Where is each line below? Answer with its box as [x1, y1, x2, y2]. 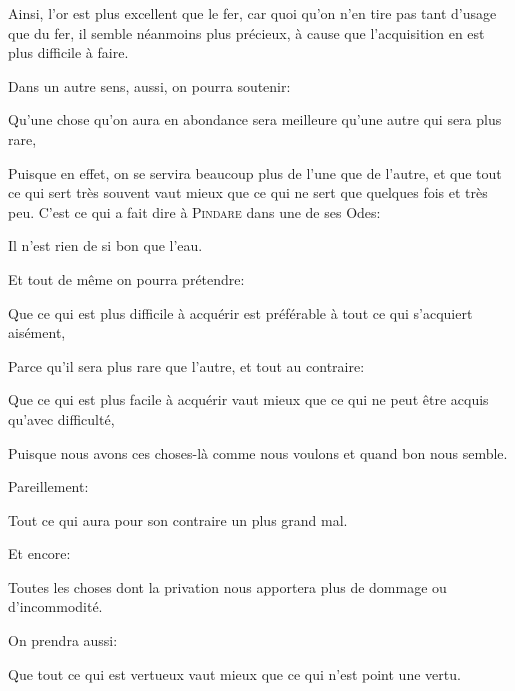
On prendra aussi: [8, 630, 118, 651]
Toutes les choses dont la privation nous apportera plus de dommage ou [8, 576, 447, 597]
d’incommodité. [8, 596, 103, 617]
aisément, [8, 322, 66, 343]
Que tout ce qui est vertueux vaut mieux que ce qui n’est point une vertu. [8, 663, 461, 684]
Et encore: [8, 543, 71, 564]
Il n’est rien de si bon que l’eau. [8, 235, 203, 256]
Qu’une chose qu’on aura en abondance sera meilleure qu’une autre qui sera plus [8, 109, 502, 130]
